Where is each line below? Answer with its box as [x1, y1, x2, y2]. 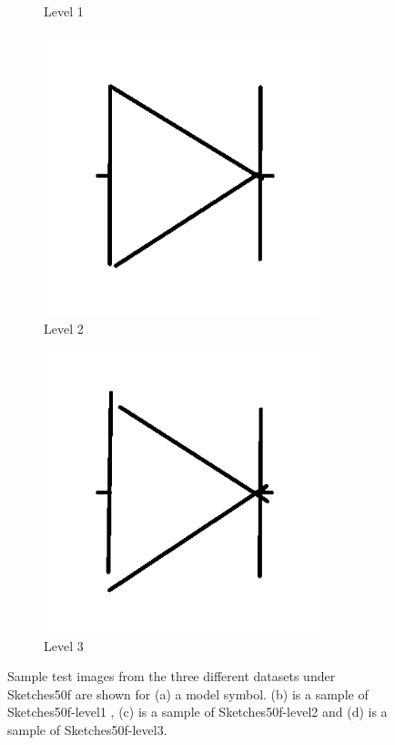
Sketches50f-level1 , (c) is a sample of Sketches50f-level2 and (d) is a [7, 702, 388, 721]
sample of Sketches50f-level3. [7, 719, 167, 739]
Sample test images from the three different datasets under [7, 667, 336, 686]
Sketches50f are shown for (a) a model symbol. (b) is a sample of [7, 684, 369, 703]
